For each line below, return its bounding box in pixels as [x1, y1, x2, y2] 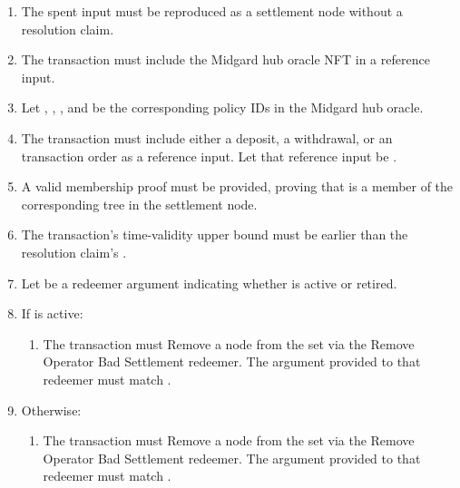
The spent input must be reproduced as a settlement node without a [21, 2, 403, 20]
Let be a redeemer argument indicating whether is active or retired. [21, 273, 397, 292]
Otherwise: [21, 400, 82, 419]
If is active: [21, 304, 83, 323]
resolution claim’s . [21, 242, 127, 261]
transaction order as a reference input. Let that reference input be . [21, 146, 397, 165]
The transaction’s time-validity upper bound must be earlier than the [21, 225, 408, 244]
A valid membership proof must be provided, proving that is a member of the [21, 177, 454, 196]
